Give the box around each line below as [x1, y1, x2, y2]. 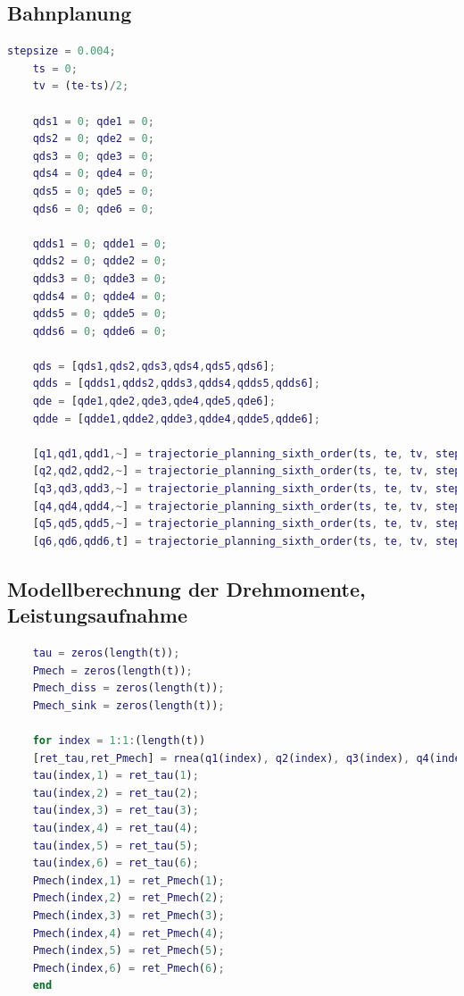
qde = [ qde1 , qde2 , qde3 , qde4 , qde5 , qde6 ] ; [32, 395, 276, 408]
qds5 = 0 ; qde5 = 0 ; [32, 184, 154, 197]
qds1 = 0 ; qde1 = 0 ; [32, 114, 154, 128]
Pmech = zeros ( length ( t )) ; [32, 664, 193, 677]
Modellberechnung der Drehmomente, [7, 574, 366, 602]
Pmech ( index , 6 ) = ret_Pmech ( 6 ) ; [32, 961, 225, 975]
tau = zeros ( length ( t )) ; [32, 647, 180, 660]
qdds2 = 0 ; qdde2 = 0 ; [32, 255, 168, 268]
